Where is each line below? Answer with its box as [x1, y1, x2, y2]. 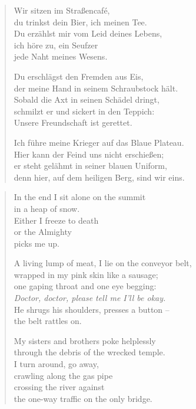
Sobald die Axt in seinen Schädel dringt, [14, 93, 160, 106]
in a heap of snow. [14, 202, 80, 214]
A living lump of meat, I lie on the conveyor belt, [14, 257, 192, 269]
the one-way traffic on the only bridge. [14, 392, 152, 404]
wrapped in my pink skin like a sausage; [14, 268, 158, 280]
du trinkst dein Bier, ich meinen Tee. [14, 15, 147, 28]
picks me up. [14, 237, 59, 249]
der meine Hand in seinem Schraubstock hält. [14, 81, 178, 94]
